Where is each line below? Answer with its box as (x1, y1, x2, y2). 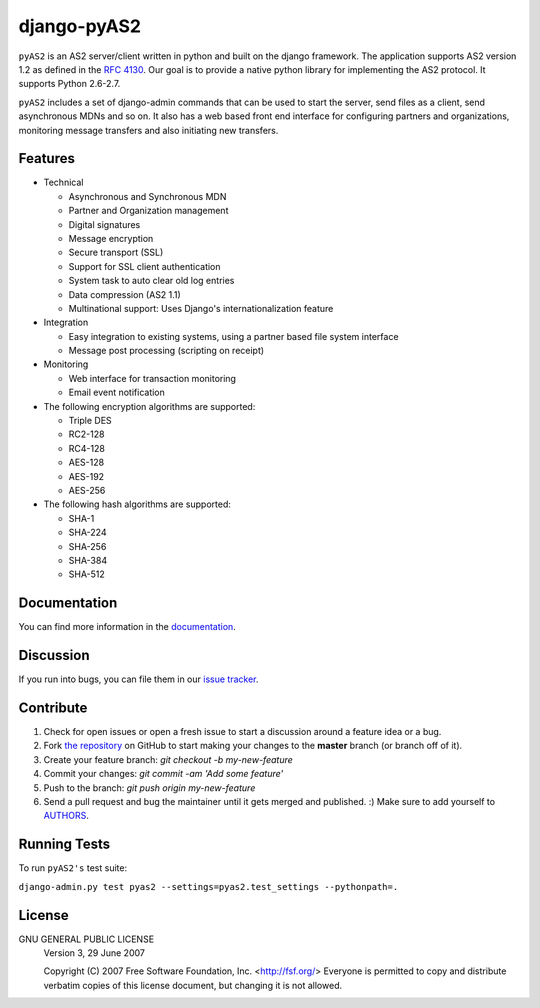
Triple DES (68, 415, 112, 427)
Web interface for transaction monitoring (68, 372, 237, 384)
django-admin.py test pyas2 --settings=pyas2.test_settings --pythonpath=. (18, 881, 399, 892)
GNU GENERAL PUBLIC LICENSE (18, 933, 155, 945)
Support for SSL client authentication (68, 260, 221, 272)
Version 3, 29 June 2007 (43, 947, 145, 959)
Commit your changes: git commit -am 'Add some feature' (43, 768, 284, 780)
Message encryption (68, 232, 154, 244)
